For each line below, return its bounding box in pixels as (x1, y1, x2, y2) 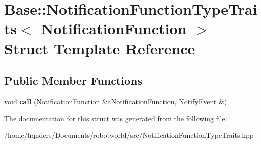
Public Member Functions (4, 73, 142, 88)
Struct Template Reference (4, 38, 195, 58)
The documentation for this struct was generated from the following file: (4, 113, 227, 123)
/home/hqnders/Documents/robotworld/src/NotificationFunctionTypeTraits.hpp (4, 130, 254, 140)
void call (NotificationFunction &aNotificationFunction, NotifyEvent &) (4, 96, 227, 106)
